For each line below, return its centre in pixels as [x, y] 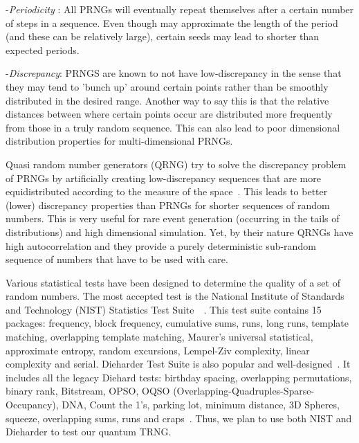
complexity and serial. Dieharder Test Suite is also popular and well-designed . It [178, 364]
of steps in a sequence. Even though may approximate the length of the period [172, 22]
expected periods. [43, 49]
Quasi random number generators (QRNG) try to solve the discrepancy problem [176, 164]
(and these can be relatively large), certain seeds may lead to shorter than [163, 36]
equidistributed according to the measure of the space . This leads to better [167, 191]
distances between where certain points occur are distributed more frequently [169, 114]
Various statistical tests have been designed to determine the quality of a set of [173, 282]
